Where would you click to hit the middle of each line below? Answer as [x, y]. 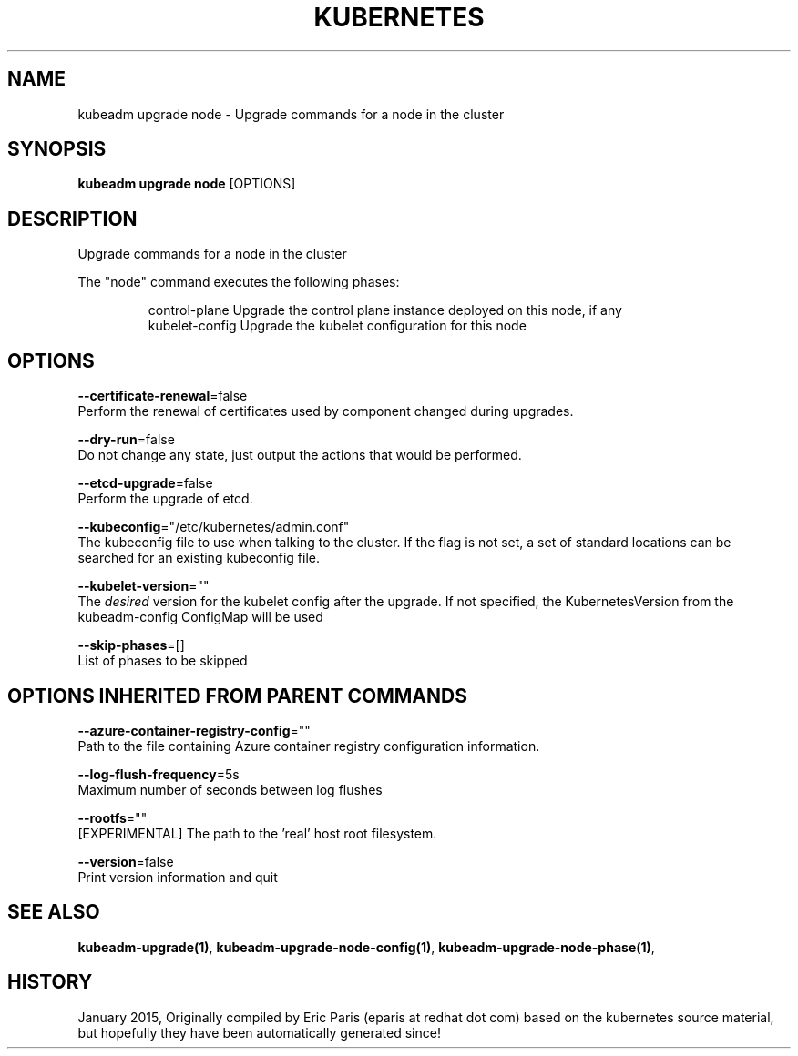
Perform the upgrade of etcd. [165, 499]
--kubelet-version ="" [143, 586]
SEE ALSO [54, 912]
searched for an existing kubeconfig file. [199, 558]
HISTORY [50, 982]
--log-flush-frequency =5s [159, 774]
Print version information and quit [178, 877]
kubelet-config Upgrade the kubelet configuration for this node [337, 326]
